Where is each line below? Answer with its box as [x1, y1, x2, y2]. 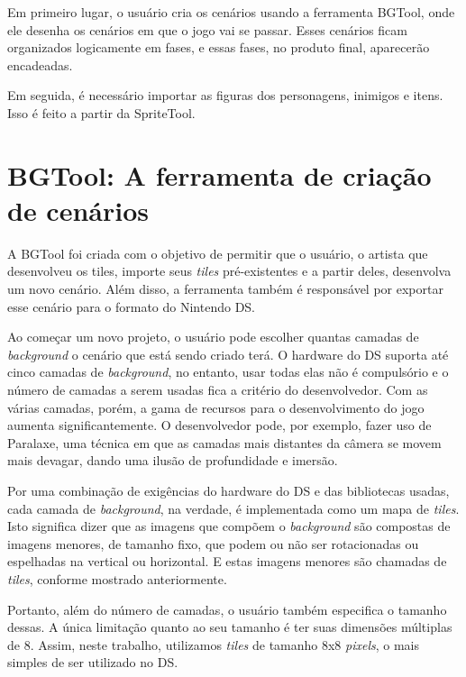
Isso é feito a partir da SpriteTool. [7, 103, 196, 122]
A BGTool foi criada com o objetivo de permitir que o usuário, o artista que [7, 243, 428, 262]
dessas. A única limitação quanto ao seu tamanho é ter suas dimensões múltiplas [7, 618, 452, 636]
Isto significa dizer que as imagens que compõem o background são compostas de [7, 517, 451, 535]
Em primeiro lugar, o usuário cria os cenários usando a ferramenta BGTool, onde [7, 3, 455, 21]
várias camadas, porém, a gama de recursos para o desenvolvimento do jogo [7, 398, 425, 416]
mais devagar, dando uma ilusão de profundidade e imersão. [7, 451, 338, 470]
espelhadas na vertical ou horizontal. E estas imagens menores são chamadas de [7, 552, 447, 571]
